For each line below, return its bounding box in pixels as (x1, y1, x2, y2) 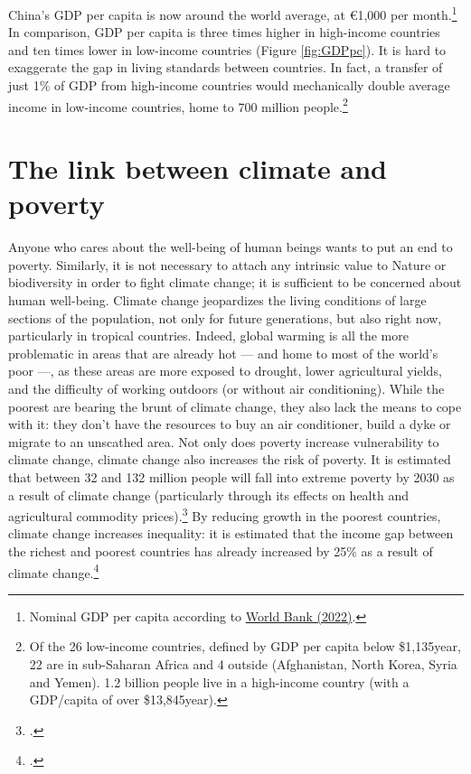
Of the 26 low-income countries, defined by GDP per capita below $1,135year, (29, 637, 461, 656)
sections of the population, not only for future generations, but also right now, (8, 308, 442, 327)
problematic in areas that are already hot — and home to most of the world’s (8, 343, 438, 362)
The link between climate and (8, 150, 387, 187)
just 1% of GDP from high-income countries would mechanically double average (8, 76, 450, 95)
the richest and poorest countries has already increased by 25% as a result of (8, 541, 433, 560)
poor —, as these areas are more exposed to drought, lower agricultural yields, (8, 361, 442, 380)
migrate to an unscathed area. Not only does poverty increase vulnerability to (8, 432, 439, 451)
